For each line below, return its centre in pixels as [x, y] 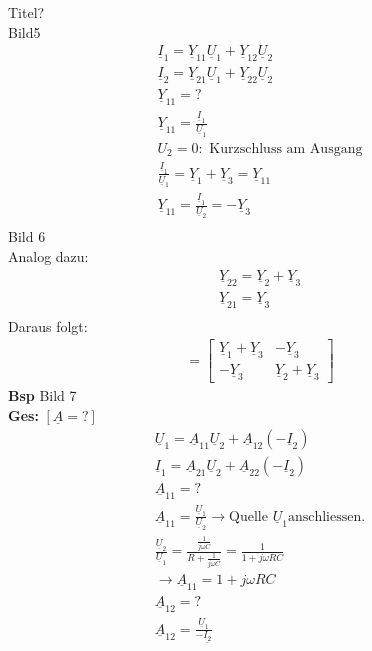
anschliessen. [326, 516]
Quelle [248, 516]
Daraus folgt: [48, 325]
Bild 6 [27, 236]
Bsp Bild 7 [42, 395]
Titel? [26, 12]
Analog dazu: [48, 256]
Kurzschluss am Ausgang [286, 148]
